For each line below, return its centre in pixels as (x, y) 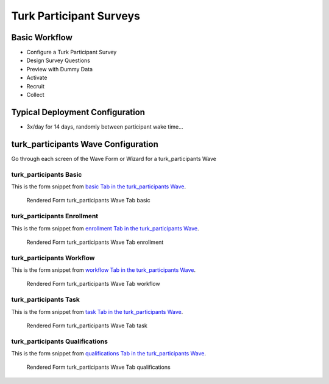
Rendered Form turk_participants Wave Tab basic (88, 201)
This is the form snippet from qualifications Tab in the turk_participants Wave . (109, 354)
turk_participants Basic (47, 174)
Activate (37, 78)
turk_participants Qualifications (59, 341)
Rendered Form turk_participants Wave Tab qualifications (98, 367)
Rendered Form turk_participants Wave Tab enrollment (95, 242)
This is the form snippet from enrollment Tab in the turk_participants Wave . (105, 228)
